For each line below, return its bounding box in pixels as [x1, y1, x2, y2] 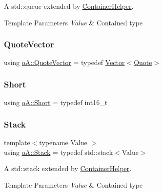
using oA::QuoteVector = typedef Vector [4, 57, 125, 67]
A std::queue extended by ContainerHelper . [4, 1, 134, 11]
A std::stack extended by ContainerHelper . [4, 163, 132, 173]
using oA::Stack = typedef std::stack [4, 147, 113, 157]
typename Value [39, 137, 87, 148]
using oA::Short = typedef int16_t [4, 97, 108, 107]
